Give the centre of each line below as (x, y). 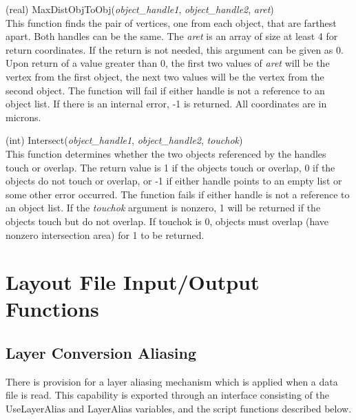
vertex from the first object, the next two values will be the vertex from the (165, 76)
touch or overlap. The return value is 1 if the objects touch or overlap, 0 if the (170, 167)
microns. (23, 117)
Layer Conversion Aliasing (101, 353)
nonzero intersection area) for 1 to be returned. (105, 234)
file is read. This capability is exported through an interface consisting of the (167, 395)
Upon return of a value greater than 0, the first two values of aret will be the (168, 63)
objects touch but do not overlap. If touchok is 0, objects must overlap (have (167, 221)
